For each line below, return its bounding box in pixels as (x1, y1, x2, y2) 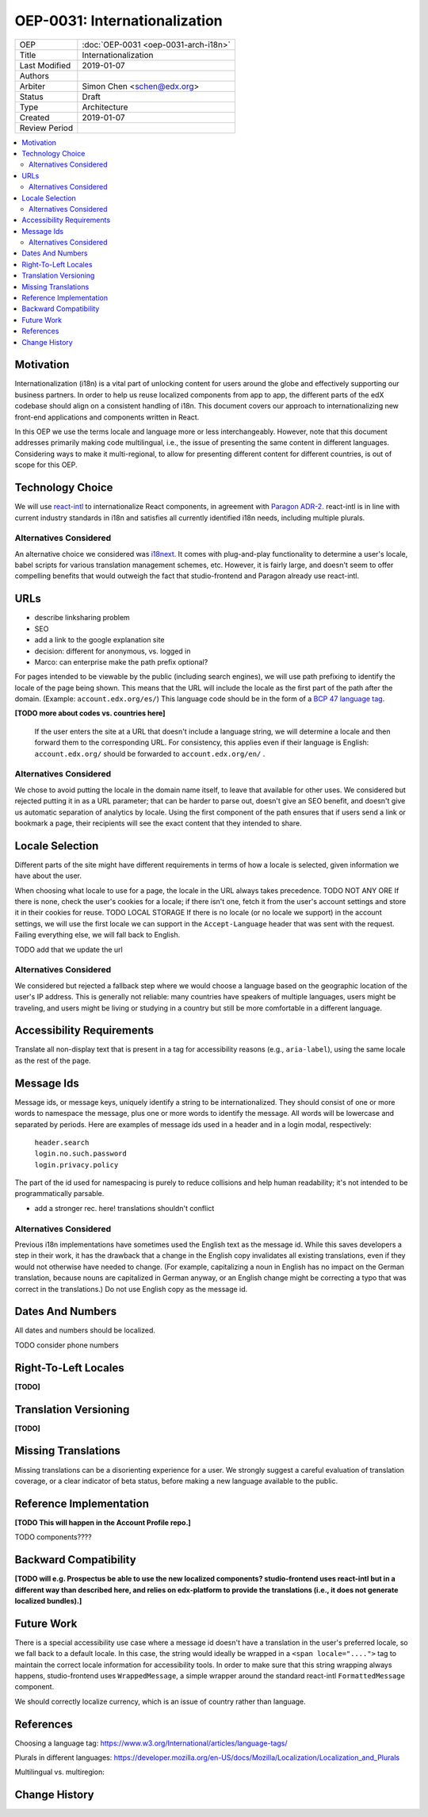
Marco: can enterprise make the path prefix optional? (34, 657, 208, 666)
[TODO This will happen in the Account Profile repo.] (14, 1517, 192, 1527)
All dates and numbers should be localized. (14, 1325, 156, 1336)
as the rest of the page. (14, 1056, 91, 1065)
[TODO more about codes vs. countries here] (14, 708, 166, 718)
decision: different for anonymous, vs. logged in (34, 646, 191, 656)
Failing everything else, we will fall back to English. (14, 930, 181, 940)
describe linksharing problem (34, 613, 130, 623)
